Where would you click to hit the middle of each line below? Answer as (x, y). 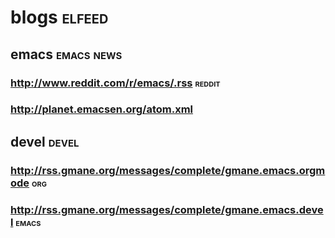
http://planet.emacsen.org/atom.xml (102, 109)
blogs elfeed (59, 17)
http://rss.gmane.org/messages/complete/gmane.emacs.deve (167, 209)
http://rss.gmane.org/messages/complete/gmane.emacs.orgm (168, 170)
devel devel (45, 141)
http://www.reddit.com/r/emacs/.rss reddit (115, 83)
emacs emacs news (66, 54)
